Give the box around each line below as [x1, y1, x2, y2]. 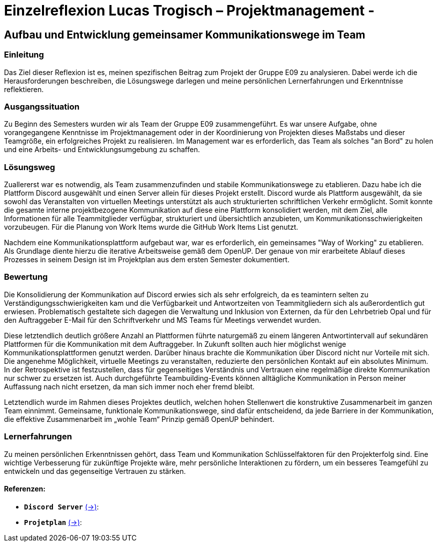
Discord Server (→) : [24, 502, 99, 511]
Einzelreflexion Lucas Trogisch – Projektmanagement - [4, 2, 375, 19]
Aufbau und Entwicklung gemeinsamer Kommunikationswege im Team [4, 28, 365, 41]
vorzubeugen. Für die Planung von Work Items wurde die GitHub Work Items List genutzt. [4, 223, 298, 232]
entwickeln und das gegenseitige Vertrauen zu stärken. [4, 466, 186, 475]
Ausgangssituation [4, 101, 79, 112]
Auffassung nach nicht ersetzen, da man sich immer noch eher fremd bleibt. [4, 382, 255, 391]
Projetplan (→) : [24, 517, 82, 526]
